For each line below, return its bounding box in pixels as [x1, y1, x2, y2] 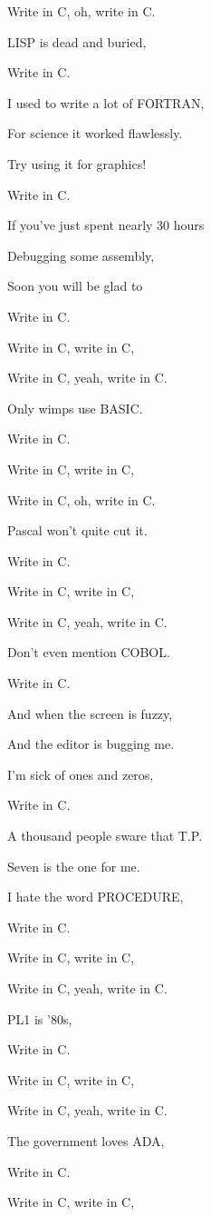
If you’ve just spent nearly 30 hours [7, 215, 205, 234]
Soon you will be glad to [7, 276, 143, 295]
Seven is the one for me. [7, 856, 140, 875]
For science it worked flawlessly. [7, 124, 183, 143]
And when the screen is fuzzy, [7, 703, 173, 723]
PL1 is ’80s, [7, 1009, 72, 1028]
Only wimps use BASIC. [7, 398, 143, 417]
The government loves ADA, [7, 1131, 165, 1150]
